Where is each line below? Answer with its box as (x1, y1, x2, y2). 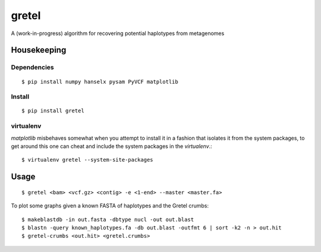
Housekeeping (11, 45, 67, 55)
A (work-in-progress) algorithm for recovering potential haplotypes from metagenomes (11, 30, 225, 37)
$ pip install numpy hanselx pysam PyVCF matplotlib (21, 78, 178, 85)
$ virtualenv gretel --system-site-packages (21, 156, 154, 163)
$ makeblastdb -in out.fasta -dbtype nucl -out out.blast (21, 216, 194, 223)
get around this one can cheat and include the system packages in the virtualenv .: (11, 143, 212, 150)
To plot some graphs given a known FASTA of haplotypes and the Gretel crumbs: (11, 202, 209, 209)
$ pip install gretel (21, 108, 84, 114)
